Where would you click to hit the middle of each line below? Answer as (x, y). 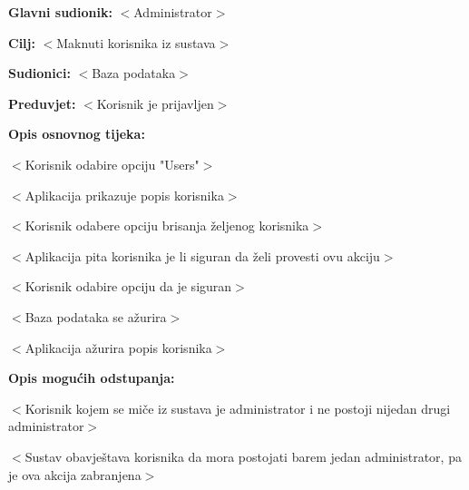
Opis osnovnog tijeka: (77, 134)
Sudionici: (39, 73)
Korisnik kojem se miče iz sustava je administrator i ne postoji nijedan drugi (238, 408)
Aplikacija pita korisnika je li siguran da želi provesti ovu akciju (202, 255)
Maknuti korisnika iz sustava (136, 42)
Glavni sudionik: (60, 12)
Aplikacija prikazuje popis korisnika (124, 195)
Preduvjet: (42, 103)
